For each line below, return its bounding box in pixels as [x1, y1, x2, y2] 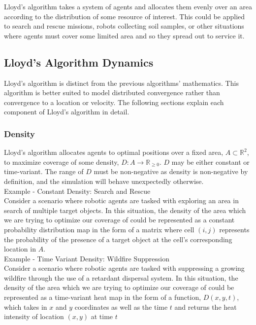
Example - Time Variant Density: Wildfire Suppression [4, 253, 169, 263]
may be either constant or [171, 156, 250, 167]
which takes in [4, 301, 47, 312]
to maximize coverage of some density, [4, 156, 119, 167]
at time [91, 311, 113, 322]
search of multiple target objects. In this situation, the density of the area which [4, 205, 246, 215]
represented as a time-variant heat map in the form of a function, [4, 292, 201, 302]
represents [219, 224, 250, 234]
